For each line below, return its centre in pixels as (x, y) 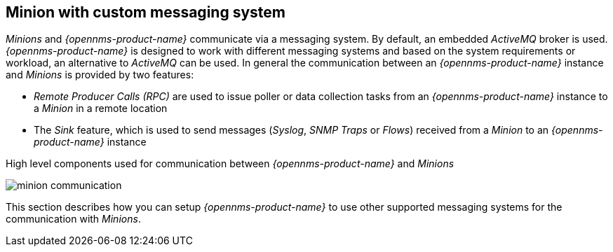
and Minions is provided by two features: (100, 75)
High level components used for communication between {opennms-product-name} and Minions (230, 164)
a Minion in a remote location (101, 108)
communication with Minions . (73, 219)
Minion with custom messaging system (146, 12)
